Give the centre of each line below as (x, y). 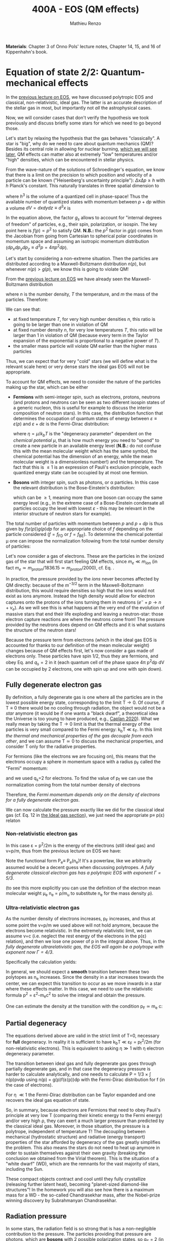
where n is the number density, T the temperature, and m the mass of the (82, 294)
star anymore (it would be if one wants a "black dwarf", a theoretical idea (82, 713)
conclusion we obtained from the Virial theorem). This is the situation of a (82, 1158)
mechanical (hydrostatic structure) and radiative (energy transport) (76, 1137)
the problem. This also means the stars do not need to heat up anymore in (83, 1148)
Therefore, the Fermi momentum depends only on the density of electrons (83, 795)
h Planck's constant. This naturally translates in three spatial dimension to (82, 185)
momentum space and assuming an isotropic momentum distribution (77, 241)
